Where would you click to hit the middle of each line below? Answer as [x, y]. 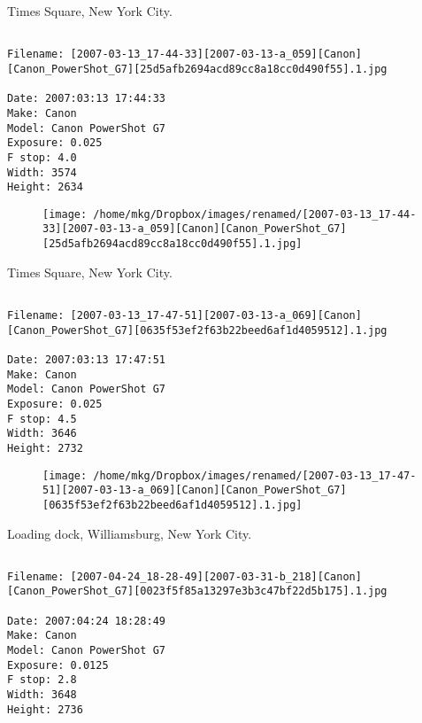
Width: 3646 [42, 434]
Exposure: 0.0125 [58, 665]
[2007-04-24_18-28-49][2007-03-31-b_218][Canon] [216, 576]
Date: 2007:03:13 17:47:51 [86, 360]
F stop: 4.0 [42, 157]
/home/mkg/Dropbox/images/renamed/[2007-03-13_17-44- [255, 214]
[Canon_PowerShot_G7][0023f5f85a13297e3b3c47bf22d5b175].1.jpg [197, 591]
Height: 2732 [45, 448]
